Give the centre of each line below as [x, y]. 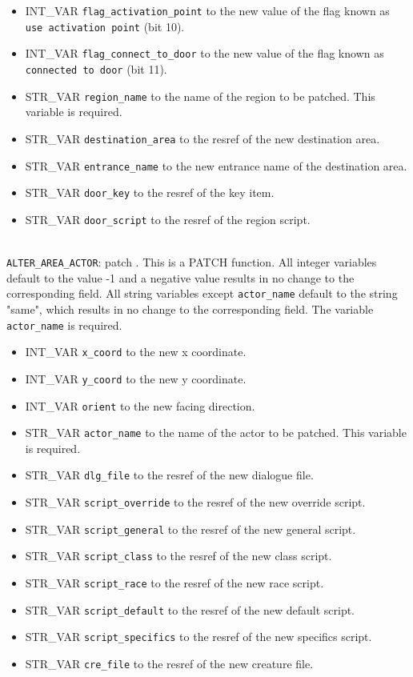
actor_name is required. [64, 324]
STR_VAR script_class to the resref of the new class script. [178, 556]
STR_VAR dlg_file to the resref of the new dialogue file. [169, 475]
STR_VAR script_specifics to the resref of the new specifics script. [198, 637]
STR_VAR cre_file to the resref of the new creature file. [169, 664]
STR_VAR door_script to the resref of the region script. [168, 219]
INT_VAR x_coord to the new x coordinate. [136, 352]
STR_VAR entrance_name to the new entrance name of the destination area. [216, 165]
